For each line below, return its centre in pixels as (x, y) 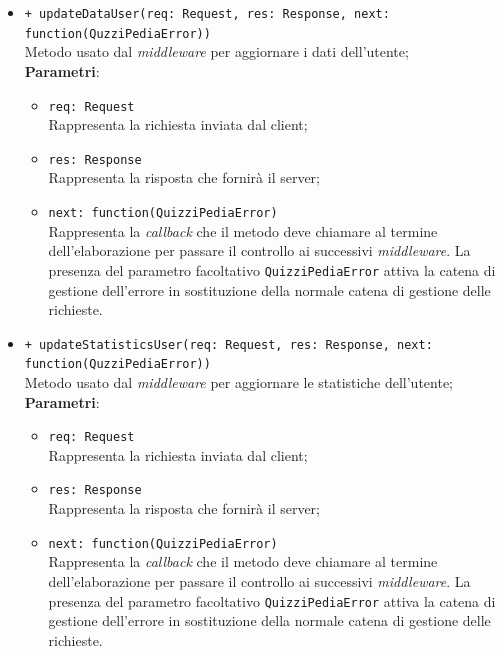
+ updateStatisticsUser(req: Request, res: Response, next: (228, 344)
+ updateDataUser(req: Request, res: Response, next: (207, 14)
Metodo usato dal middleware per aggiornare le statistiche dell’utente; (238, 382)
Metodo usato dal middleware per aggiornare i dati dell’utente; (216, 51)
